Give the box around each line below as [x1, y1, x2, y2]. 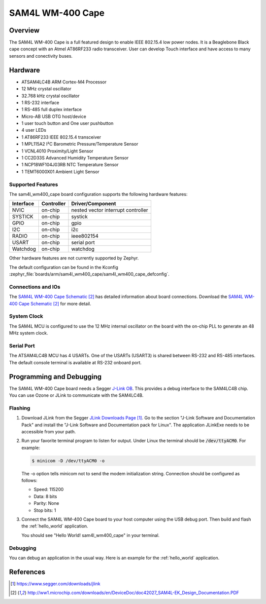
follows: [21, 478, 37, 484]
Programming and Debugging [9, 373, 102, 381]
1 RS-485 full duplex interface [21, 107, 82, 113]
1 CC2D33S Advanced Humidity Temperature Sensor [21, 155, 129, 161]
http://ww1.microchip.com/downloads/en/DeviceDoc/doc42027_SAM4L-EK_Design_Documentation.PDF [27, 590, 239, 596]
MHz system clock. [9, 330, 48, 336]
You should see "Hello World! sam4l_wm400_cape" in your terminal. [21, 532, 160, 538]
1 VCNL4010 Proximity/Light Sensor [21, 148, 94, 154]
